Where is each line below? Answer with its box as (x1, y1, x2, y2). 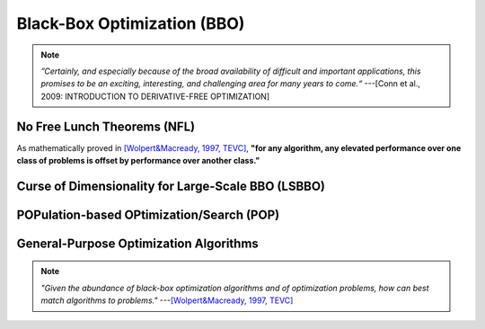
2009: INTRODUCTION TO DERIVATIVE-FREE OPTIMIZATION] (40, 91, 270, 102)
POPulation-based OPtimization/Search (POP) (16, 207, 280, 222)
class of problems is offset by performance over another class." (16, 156, 260, 166)
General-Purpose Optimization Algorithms (16, 236, 260, 251)
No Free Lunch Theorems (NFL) (16, 119, 196, 134)
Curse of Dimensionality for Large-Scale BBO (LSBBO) (16, 178, 326, 193)
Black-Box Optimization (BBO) (16, 13, 245, 33)
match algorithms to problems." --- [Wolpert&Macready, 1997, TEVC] (40, 295, 294, 306)
